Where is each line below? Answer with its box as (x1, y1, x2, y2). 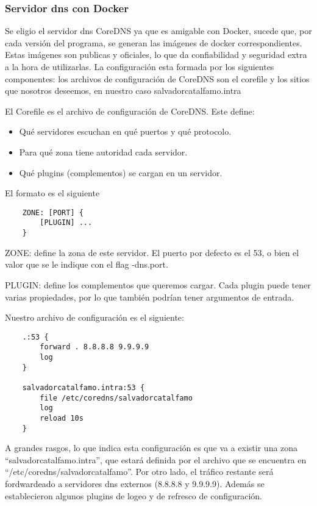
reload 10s (40, 413, 84, 422)
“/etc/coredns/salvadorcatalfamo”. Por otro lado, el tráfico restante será (5, 465, 274, 478)
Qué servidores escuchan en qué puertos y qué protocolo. (19, 125, 232, 138)
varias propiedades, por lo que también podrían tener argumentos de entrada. (5, 290, 294, 303)
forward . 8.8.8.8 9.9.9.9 (40, 343, 149, 352)
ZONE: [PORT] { (22, 208, 84, 217)
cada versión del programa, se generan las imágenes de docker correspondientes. (5, 36, 302, 49)
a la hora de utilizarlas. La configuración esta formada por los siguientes (5, 60, 274, 73)
